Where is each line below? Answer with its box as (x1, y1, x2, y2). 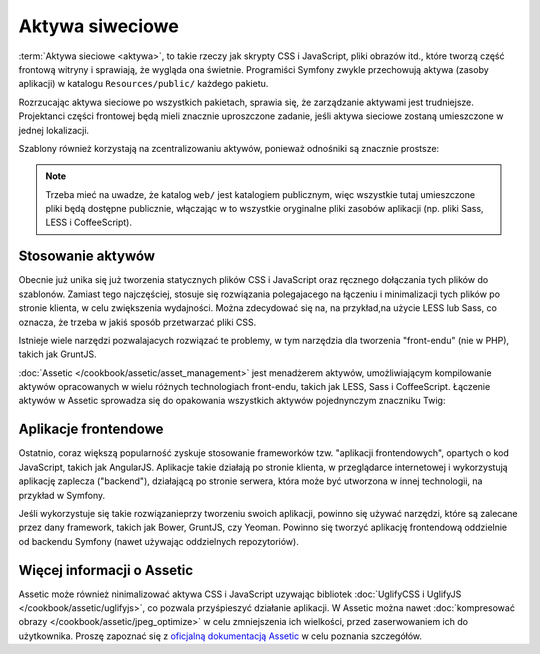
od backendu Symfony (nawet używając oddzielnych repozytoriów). (18, 535, 299, 547)
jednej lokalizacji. (18, 124, 90, 136)
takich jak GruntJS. (18, 348, 97, 360)
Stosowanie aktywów (18, 248, 155, 265)
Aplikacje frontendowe (18, 421, 164, 438)
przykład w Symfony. (18, 489, 105, 501)
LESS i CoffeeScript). (45, 216, 132, 229)
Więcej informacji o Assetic (18, 561, 194, 579)
